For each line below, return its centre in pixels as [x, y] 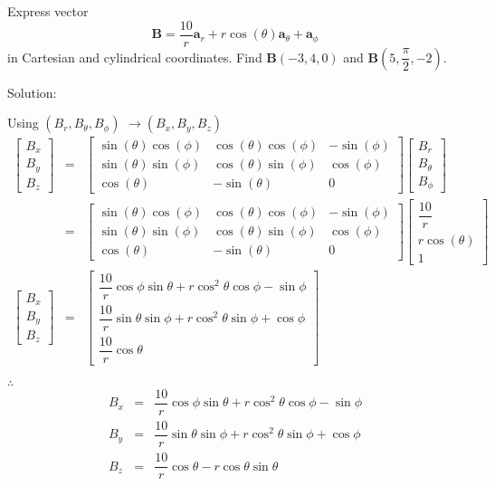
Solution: [32, 92]
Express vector [48, 11]
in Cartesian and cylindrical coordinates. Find [135, 57]
